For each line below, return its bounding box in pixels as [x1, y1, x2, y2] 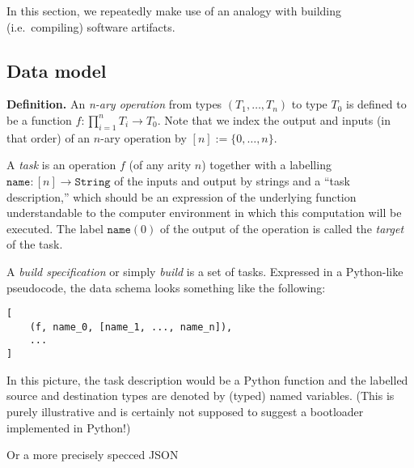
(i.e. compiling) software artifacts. [6, 18, 175, 35]
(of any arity [129, 156, 192, 173]
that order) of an [6, 129, 91, 146]
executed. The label [6, 219, 103, 236]
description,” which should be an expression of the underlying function [6, 188, 357, 205]
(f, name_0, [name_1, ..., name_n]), [29, 321, 233, 333]
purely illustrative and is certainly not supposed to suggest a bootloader [6, 402, 364, 419]
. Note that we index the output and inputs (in [157, 111, 391, 128]
